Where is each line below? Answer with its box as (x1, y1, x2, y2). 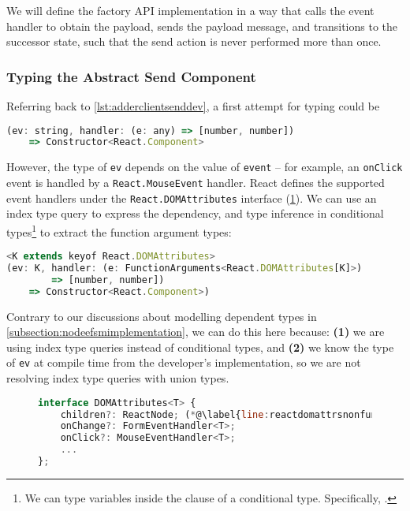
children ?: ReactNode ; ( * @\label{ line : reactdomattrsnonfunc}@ (60, 408, 394, 420)
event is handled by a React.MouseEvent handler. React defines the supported (6, 174, 385, 190)
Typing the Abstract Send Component (6, 66, 256, 86)
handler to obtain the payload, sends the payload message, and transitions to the (6, 17, 398, 34)
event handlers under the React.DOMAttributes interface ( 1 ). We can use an (6, 189, 377, 206)
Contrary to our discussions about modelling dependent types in (6, 308, 317, 324)
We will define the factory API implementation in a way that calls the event (6, 2, 375, 18)
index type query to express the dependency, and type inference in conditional (6, 205, 384, 222)
